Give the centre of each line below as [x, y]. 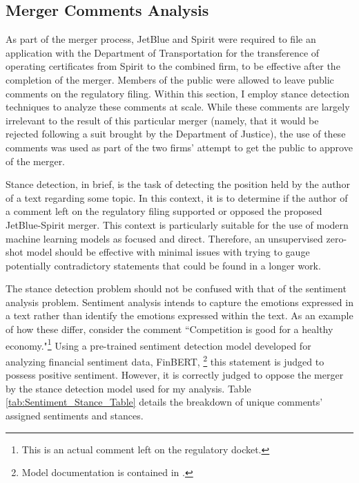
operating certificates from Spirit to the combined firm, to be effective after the [173, 66]
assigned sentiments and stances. [75, 415]
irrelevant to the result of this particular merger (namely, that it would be [162, 120]
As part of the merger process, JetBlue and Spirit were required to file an [161, 39]
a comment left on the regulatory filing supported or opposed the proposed [164, 211]
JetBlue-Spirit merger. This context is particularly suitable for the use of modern [177, 224]
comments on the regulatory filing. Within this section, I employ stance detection [178, 93]
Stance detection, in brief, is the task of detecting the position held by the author [178, 184]
